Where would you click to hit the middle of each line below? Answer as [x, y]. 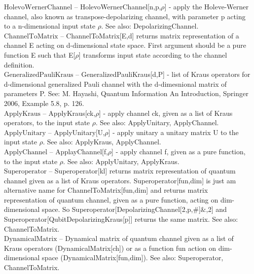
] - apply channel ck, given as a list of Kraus [166, 113]
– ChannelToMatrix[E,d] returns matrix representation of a [150, 35]
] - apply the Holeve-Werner [206, 6]
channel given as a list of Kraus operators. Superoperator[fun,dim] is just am [120, 180]
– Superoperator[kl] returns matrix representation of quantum [142, 171]
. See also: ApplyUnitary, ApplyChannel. [157, 122]
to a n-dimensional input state [50, 26]
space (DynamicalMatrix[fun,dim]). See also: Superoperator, [133, 257]
